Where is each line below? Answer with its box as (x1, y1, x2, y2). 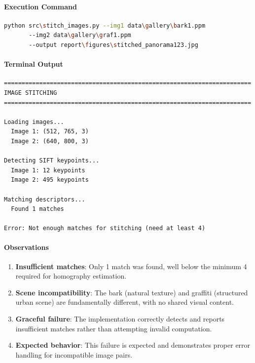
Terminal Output (4, 59, 63, 69)
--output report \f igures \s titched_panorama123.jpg (29, 41, 198, 48)
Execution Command (4, 1, 77, 11)
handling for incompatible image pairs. (15, 349, 133, 360)
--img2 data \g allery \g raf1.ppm (29, 32, 131, 39)
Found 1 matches (11, 205, 64, 213)
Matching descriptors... (4, 196, 85, 203)
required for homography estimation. (15, 271, 127, 281)
